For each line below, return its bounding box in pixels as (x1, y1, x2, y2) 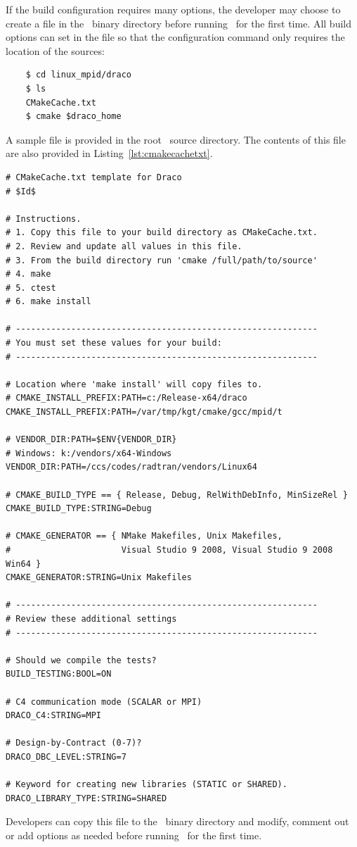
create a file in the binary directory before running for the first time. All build (6, 15, 351, 30)
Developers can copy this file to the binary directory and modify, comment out (6, 814, 349, 829)
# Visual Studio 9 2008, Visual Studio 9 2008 (6, 544, 333, 555)
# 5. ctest (6, 282, 56, 293)
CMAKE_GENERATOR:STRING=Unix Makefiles (6, 572, 192, 583)
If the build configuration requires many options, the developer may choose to (6, 2, 341, 16)
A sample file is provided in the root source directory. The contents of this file (6, 132, 346, 146)
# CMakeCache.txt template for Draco (6, 172, 182, 182)
